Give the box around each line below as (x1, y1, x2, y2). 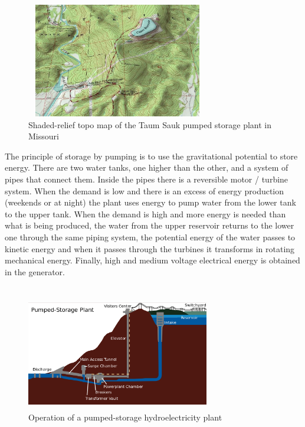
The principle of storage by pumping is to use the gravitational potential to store (5, 149, 298, 162)
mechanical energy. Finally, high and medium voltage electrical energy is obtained (5, 254, 300, 266)
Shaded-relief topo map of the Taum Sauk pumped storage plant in (28, 118, 272, 131)
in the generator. (5, 265, 65, 278)
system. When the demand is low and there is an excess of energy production (5, 184, 284, 197)
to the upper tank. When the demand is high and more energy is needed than (5, 207, 286, 220)
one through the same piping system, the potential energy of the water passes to (5, 230, 296, 243)
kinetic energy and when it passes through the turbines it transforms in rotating (5, 242, 295, 255)
